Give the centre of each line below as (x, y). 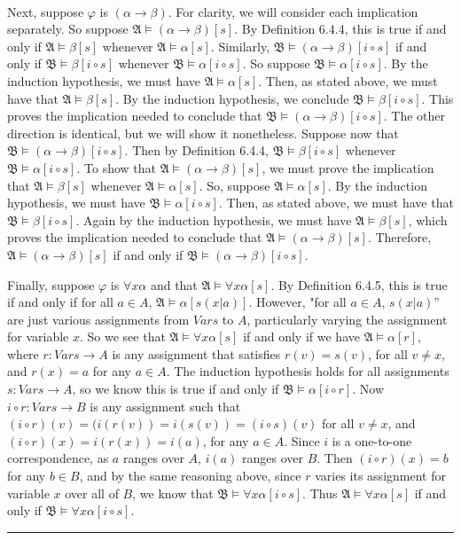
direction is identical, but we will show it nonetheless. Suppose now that (203, 133)
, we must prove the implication (348, 167)
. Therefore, (399, 237)
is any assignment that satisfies (196, 353)
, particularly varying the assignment (347, 319)
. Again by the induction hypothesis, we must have (214, 219)
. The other (414, 116)
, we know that (173, 493)
